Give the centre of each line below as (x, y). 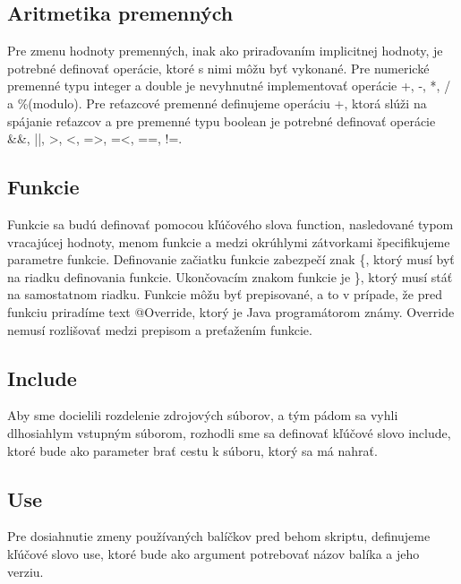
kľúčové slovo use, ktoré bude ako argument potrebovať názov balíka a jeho (213, 553)
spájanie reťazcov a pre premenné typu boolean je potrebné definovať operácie (222, 120)
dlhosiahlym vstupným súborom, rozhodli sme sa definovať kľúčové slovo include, (229, 432)
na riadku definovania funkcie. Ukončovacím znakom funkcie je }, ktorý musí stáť (230, 276)
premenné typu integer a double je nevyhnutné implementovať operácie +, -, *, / (229, 86)
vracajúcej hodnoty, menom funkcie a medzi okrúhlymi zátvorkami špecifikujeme (229, 241)
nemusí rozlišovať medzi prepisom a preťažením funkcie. (160, 329)
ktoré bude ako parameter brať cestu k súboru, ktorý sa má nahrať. (192, 450)
